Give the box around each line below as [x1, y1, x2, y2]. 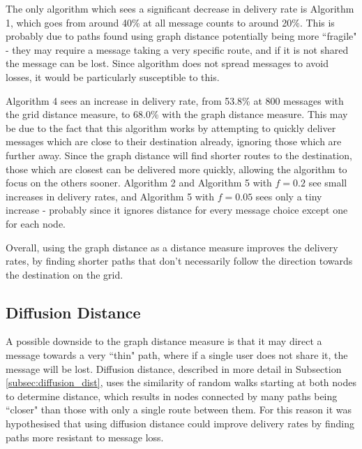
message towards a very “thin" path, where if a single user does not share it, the [6, 348, 348, 362]
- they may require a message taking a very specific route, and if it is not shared [6, 42, 349, 57]
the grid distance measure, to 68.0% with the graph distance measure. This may [6, 107, 348, 122]
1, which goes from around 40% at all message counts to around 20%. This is [6, 15, 335, 29]
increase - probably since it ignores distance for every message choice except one [6, 203, 348, 217]
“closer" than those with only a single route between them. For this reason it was [6, 402, 352, 417]
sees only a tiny [255, 189, 322, 203]
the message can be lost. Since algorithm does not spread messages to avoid [6, 56, 329, 71]
